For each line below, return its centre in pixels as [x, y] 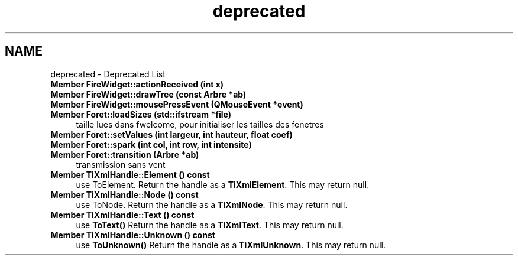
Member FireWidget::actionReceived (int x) [137, 84]
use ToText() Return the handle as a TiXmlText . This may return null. [210, 225]
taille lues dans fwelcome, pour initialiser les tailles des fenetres [200, 124]
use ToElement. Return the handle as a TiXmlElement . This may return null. [223, 184]
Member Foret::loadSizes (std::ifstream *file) [141, 114]
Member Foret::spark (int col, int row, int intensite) [151, 144]
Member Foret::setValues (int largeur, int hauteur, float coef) [171, 134]
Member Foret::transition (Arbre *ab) [125, 154]
